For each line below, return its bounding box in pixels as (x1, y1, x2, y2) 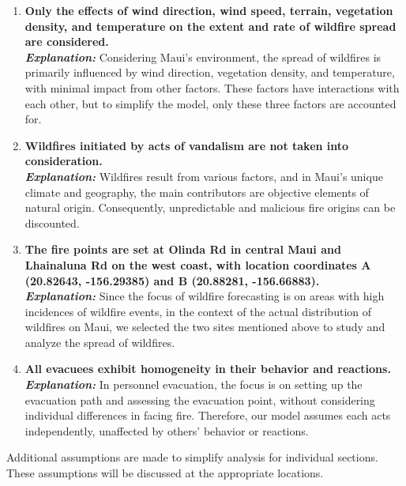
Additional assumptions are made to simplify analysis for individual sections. (6, 449, 378, 465)
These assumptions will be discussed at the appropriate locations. (6, 465, 324, 481)
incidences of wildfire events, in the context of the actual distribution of (24, 303, 372, 319)
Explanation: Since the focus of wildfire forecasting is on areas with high (24, 288, 385, 304)
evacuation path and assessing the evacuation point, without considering (24, 391, 375, 408)
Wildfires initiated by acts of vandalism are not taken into (24, 137, 349, 153)
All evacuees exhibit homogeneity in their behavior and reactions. (24, 360, 391, 377)
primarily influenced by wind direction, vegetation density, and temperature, (24, 64, 395, 81)
